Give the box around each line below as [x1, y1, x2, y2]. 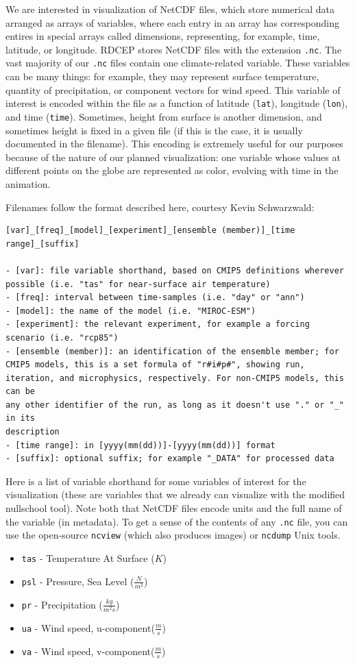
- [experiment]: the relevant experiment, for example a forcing [5, 319, 310, 330]
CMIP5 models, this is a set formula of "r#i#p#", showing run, [5, 360, 305, 370]
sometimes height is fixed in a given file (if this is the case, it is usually [5, 123, 303, 137]
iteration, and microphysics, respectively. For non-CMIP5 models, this [5, 373, 344, 383]
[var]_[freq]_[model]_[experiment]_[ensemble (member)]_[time [5, 225, 295, 236]
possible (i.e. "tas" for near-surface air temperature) [5, 279, 271, 289]
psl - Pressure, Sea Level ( [21, 574, 134, 588]
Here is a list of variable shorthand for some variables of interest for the [5, 474, 306, 488]
